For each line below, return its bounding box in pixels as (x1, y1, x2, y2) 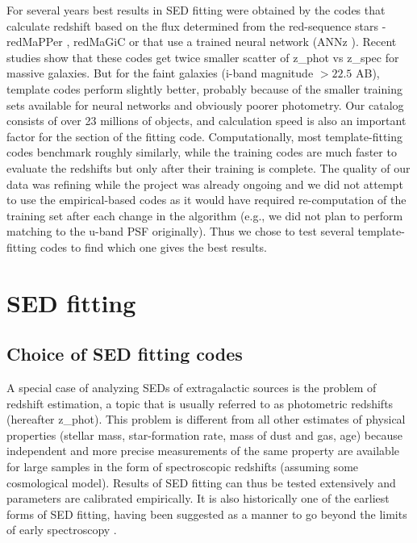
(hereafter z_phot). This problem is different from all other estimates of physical (6, 411, 406, 428)
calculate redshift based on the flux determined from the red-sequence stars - (6, 17, 386, 34)
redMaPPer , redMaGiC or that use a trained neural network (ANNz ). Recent (6, 33, 397, 50)
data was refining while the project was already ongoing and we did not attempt (6, 175, 403, 192)
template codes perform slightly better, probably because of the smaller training (6, 80, 402, 97)
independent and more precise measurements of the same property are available (6, 442, 400, 459)
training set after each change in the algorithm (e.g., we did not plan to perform (6, 207, 403, 223)
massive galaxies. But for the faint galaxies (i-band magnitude (6, 65, 314, 81)
